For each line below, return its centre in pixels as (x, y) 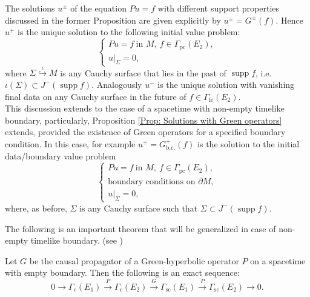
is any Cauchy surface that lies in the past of (143, 72)
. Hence (289, 20)
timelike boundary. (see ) (77, 240)
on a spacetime (278, 260)
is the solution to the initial (249, 143)
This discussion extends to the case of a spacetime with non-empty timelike (145, 108)
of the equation (98, 8)
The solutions (30, 8)
